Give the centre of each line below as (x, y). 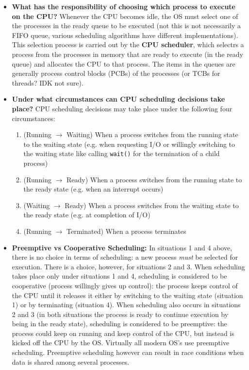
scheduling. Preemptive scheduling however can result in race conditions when (128, 352)
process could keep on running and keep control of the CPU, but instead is (123, 333)
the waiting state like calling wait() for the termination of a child (122, 153)
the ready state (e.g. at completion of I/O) (87, 215)
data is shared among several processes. (71, 361)
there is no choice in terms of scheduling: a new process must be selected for (125, 257)
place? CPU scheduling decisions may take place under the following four (122, 108)
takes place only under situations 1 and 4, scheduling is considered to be (119, 276)
